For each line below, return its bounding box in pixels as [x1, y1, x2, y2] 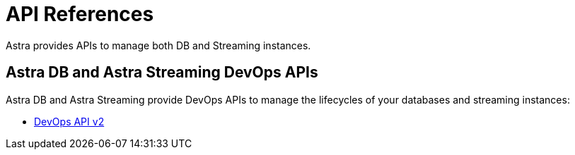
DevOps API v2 [34, 115, 105, 128]
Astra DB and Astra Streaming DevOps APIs [6, 63, 318, 82]
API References [6, 2, 154, 26]
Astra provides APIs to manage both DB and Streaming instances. [6, 39, 311, 51]
